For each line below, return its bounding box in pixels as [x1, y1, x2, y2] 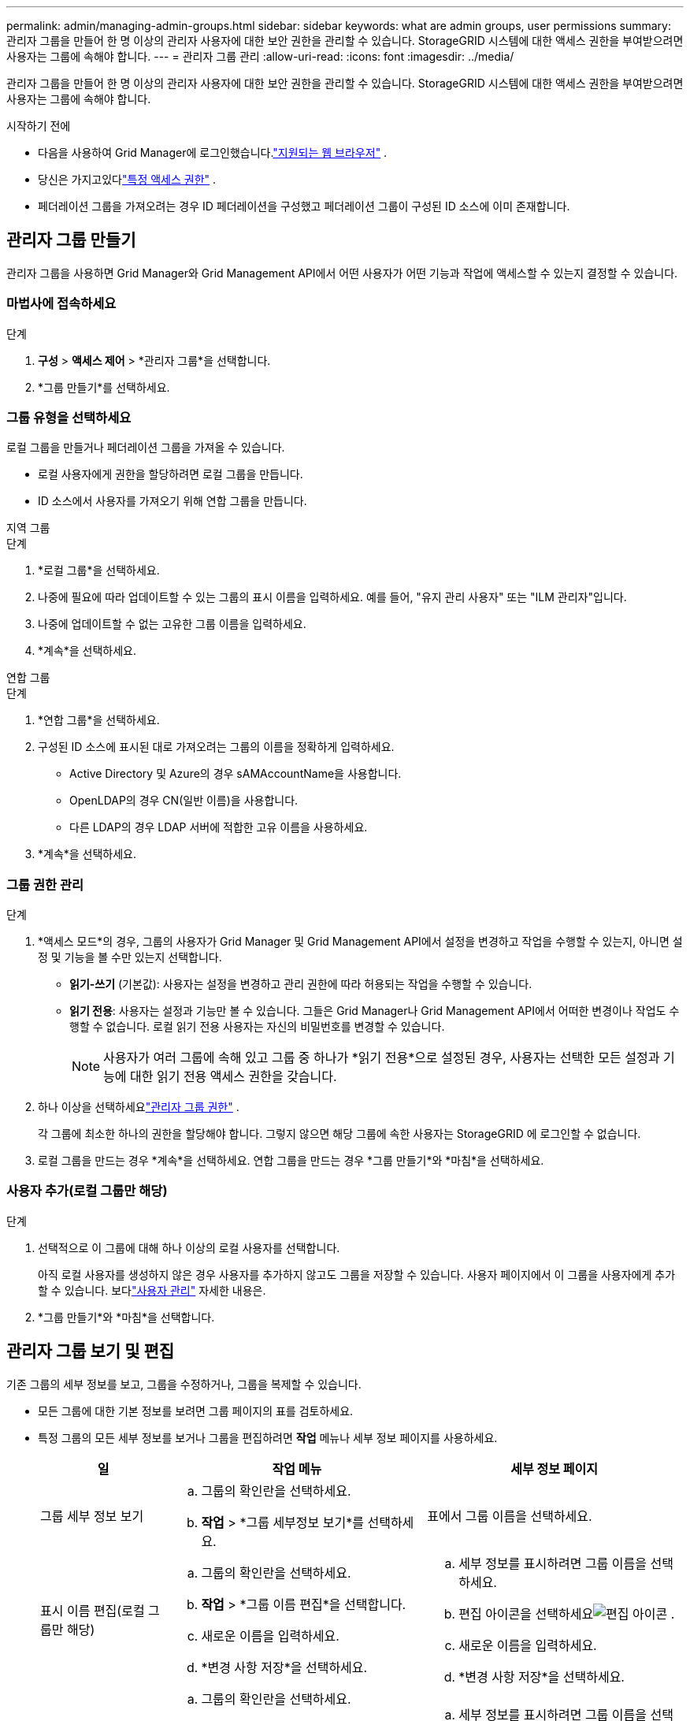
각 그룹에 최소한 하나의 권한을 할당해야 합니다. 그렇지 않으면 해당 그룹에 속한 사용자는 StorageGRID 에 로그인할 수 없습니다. [38, 1127, 641, 1141]
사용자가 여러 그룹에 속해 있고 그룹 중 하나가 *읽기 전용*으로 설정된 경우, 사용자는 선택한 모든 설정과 [103, 1050, 660, 1066]
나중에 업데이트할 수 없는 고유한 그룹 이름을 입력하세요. [38, 617, 306, 631]
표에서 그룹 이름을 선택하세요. [427, 1507, 592, 1524]
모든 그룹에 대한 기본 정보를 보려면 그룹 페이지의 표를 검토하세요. [38, 1403, 354, 1418]
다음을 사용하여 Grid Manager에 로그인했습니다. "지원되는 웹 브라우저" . [38, 146, 388, 159]
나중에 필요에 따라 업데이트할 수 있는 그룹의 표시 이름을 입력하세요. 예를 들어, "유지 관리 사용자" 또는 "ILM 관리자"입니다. [38, 590, 627, 604]
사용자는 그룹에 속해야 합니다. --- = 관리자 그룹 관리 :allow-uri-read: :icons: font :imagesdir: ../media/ [6, 50, 514, 63]
